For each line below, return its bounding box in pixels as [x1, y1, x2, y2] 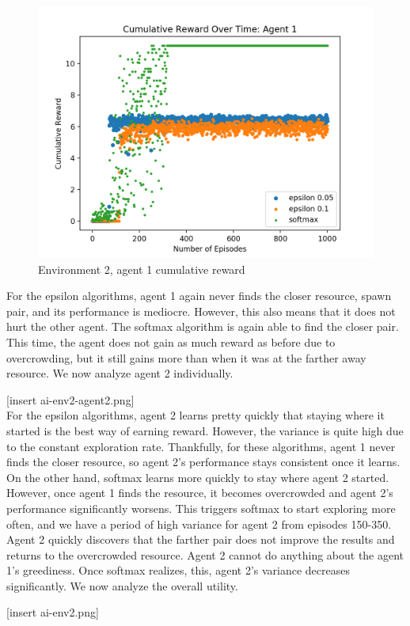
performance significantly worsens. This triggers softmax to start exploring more [6, 499, 396, 516]
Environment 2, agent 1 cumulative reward [38, 260, 245, 277]
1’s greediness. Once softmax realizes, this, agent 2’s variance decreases [6, 562, 350, 579]
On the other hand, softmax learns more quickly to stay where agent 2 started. [6, 469, 389, 485]
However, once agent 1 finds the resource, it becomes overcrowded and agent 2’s [6, 484, 393, 501]
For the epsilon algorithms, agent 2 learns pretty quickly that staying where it [6, 407, 385, 423]
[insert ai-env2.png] [6, 604, 99, 620]
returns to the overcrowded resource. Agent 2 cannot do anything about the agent [6, 546, 404, 563]
